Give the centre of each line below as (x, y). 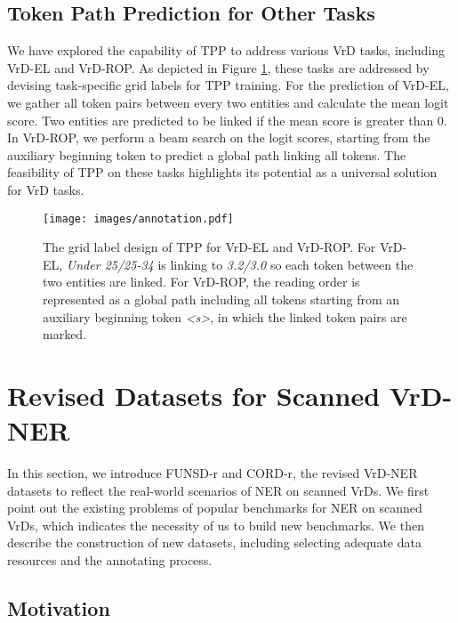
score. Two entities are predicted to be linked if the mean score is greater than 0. (227, 120)
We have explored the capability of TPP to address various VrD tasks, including (226, 50)
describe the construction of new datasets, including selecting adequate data (214, 542)
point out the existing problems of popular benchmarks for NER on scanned (215, 508)
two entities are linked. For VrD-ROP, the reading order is (201, 282)
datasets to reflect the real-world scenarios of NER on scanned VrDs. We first (218, 490)
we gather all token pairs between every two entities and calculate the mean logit (228, 102)
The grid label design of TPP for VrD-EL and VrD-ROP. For (209, 247)
